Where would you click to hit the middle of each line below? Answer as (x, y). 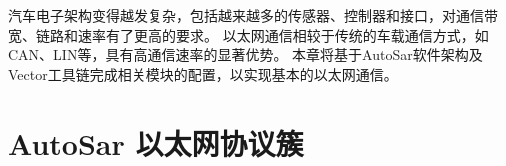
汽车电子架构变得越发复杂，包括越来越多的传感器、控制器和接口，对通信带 (253, 15)
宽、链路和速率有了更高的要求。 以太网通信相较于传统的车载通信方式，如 (248, 34)
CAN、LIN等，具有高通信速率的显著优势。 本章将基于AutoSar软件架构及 (245, 54)
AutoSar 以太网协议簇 (156, 142)
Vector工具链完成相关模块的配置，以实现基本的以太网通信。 (203, 73)
